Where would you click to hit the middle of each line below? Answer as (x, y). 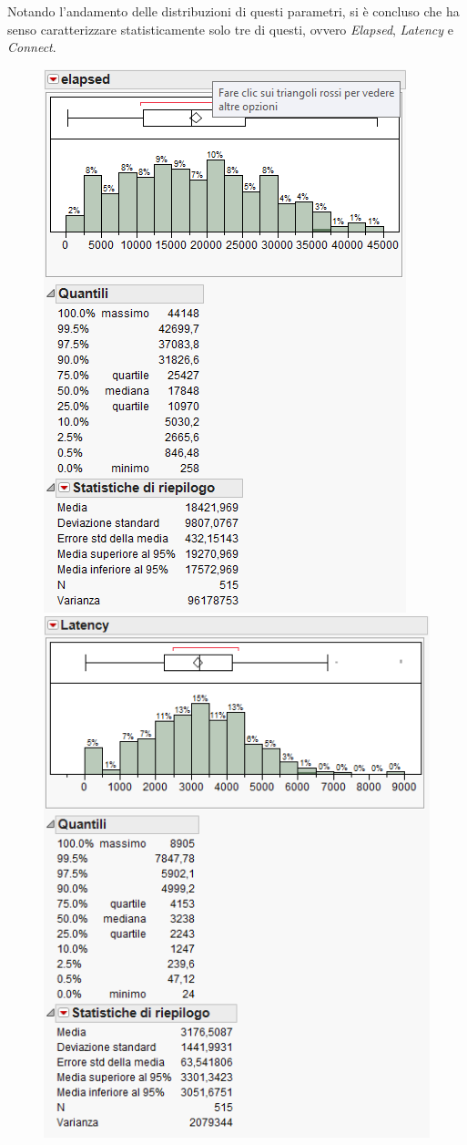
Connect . (32, 47)
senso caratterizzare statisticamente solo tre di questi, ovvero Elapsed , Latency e (230, 29)
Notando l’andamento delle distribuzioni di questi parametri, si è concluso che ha (233, 11)
